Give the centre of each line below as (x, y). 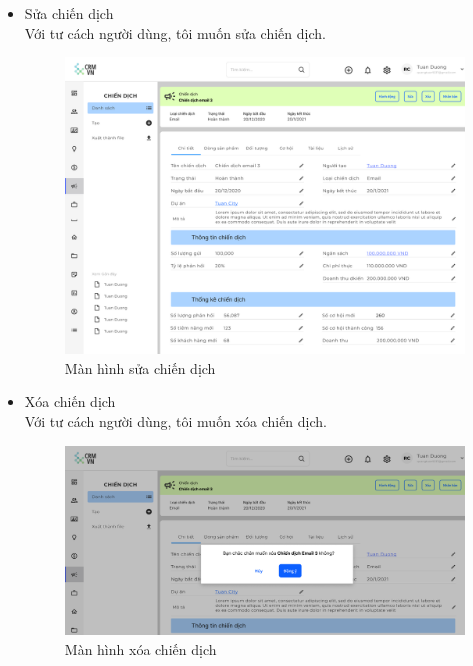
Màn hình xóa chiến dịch (140, 648)
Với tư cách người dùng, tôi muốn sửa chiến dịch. (175, 32)
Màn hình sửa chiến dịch (140, 367)
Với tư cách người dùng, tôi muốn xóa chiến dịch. (175, 420)
